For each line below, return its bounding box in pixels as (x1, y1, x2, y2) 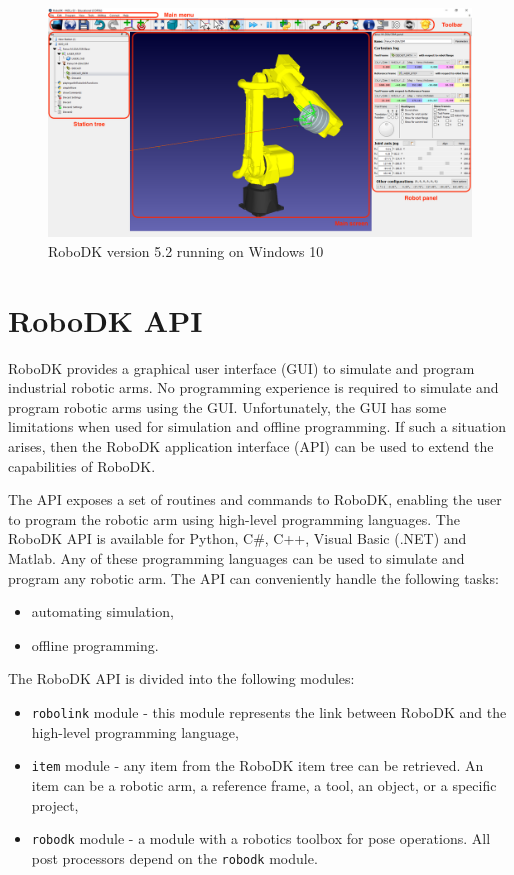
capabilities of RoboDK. (8, 455, 156, 476)
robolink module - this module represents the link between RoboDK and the (31, 702, 507, 723)
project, (31, 794, 79, 815)
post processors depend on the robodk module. (31, 847, 318, 868)
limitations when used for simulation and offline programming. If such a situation (8, 416, 506, 437)
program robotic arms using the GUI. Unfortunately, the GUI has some (8, 396, 447, 417)
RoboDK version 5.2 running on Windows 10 (48, 240, 324, 261)
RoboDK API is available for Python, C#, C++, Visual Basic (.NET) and (8, 528, 467, 549)
